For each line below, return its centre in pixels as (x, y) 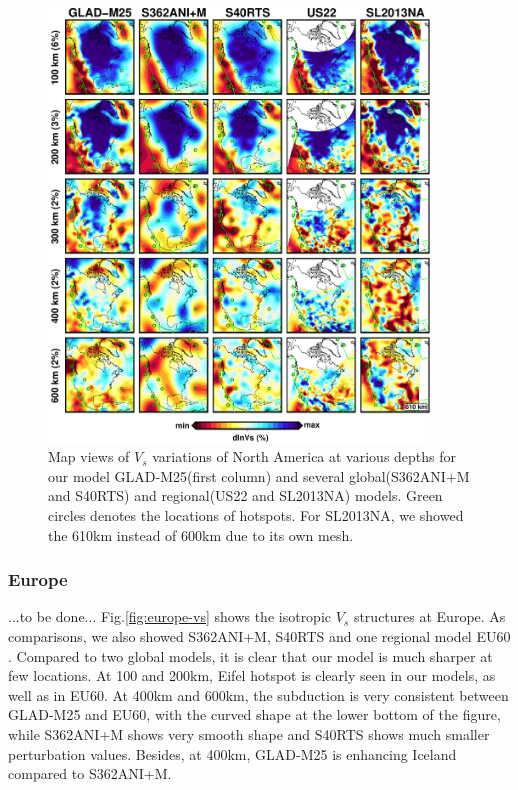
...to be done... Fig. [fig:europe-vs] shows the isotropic (170, 616)
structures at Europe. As (429, 616)
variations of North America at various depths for (304, 456)
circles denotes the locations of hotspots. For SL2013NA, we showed (256, 515)
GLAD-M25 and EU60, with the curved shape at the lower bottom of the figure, (254, 714)
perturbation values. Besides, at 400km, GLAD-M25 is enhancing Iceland (232, 753)
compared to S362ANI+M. (90, 773)
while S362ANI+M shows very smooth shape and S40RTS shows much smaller (249, 733)
